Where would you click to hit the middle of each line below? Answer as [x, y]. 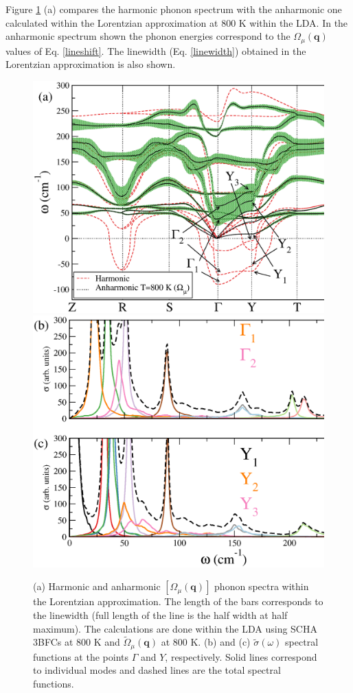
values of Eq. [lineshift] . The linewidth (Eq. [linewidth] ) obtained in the [156, 50]
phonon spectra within [262, 586]
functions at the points [81, 656]
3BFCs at [53, 642]
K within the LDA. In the [293, 22]
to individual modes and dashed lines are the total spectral [157, 670]
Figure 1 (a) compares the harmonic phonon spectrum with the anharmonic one [174, 9]
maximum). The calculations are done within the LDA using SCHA [175, 628]
